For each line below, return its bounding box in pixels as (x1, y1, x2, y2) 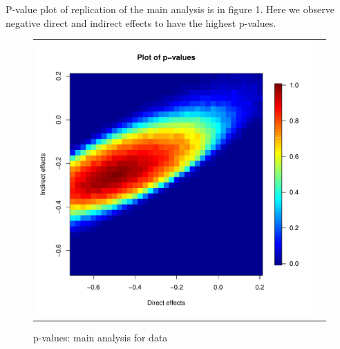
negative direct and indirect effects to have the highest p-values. (6, 15, 276, 30)
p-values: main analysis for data (33, 330, 168, 345)
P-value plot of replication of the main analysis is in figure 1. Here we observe (6, 2, 334, 16)
